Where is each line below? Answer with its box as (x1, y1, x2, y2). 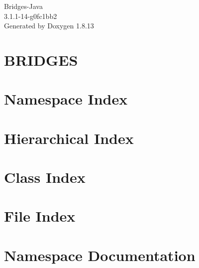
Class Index (4, 167, 86, 187)
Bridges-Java (4, 1, 43, 11)
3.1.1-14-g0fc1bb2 (4, 10, 57, 21)
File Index (4, 206, 76, 226)
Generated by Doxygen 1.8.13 (4, 20, 94, 31)
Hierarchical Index (4, 128, 134, 148)
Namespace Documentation (4, 245, 196, 265)
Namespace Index (4, 89, 128, 109)
